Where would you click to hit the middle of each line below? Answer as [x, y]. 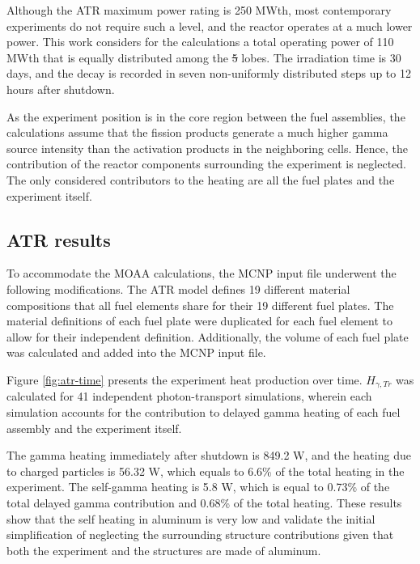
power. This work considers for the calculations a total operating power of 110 [200, 42]
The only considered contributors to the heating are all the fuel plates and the [201, 179]
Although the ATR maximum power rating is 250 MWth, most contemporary [199, 10]
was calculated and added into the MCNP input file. [136, 352]
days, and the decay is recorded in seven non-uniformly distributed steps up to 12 [209, 73]
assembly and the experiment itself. [94, 428]
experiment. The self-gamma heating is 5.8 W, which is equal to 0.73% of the [198, 487]
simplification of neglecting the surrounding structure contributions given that [200, 534]
